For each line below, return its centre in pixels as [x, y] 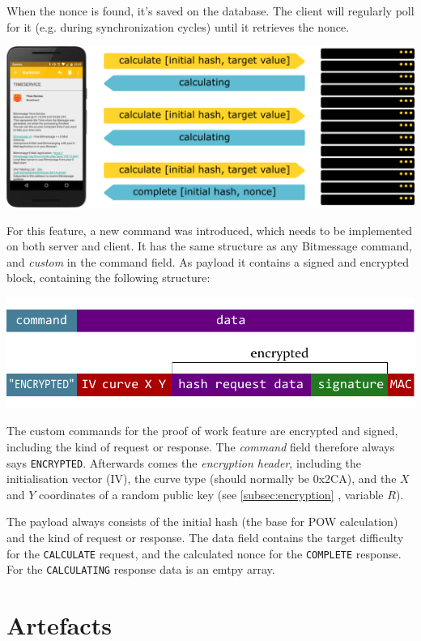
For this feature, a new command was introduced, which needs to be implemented [210, 230]
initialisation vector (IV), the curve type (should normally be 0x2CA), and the [202, 479]
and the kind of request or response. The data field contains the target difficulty [205, 537]
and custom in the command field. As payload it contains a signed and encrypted [208, 261]
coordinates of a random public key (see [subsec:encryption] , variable [211, 494]
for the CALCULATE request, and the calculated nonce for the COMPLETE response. [204, 553]
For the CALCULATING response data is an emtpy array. [141, 569]
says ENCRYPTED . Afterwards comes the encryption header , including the [184, 462]
